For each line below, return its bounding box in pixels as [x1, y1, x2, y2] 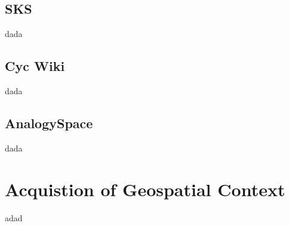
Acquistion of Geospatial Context [5, 177, 285, 201]
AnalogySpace [5, 113, 93, 132]
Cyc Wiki [5, 57, 65, 75]
